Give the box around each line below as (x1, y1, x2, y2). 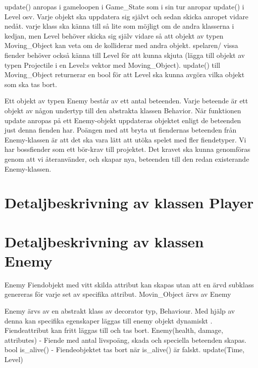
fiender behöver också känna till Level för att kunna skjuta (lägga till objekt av (4, 49, 245, 60)
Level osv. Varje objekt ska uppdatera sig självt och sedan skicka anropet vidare (4, 11, 249, 21)
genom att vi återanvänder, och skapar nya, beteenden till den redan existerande (4, 153, 249, 164)
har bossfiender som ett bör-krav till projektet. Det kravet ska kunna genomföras (4, 144, 251, 154)
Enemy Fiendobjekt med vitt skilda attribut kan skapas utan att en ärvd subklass (4, 279, 254, 289)
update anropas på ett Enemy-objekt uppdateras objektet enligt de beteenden (4, 115, 241, 125)
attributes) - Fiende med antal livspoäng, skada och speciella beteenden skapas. (4, 334, 247, 345)
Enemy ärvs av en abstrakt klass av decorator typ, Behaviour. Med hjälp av (4, 305, 235, 316)
